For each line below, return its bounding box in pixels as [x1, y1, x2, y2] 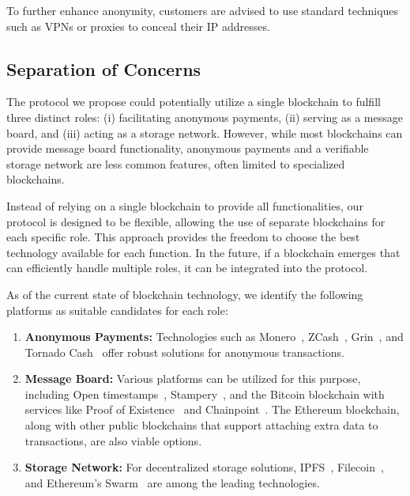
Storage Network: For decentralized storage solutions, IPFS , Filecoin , [24, 459, 384, 475]
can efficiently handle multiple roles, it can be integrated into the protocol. [6, 259, 368, 276]
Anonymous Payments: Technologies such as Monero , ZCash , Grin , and [24, 328, 404, 345]
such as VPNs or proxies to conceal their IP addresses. [6, 17, 270, 34]
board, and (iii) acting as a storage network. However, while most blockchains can [6, 124, 403, 141]
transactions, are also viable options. [24, 432, 202, 449]
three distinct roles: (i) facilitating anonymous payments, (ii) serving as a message [6, 108, 403, 125]
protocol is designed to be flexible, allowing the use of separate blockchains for [6, 213, 386, 229]
